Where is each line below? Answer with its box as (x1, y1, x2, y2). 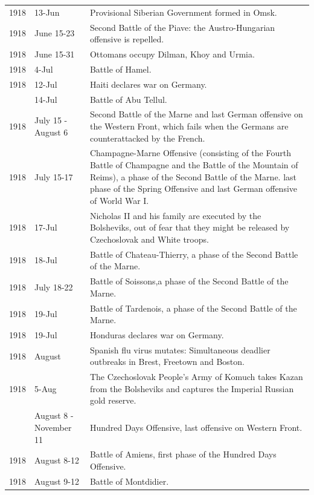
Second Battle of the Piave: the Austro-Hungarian (89, 21, 275, 33)
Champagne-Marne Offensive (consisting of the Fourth (89, 146, 291, 159)
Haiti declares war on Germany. (89, 77, 207, 90)
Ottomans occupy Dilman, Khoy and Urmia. (89, 48, 255, 61)
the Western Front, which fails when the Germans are (89, 120, 289, 132)
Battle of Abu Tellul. (89, 93, 167, 105)
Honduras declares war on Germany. (89, 329, 224, 341)
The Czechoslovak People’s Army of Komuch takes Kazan (89, 370, 303, 383)
